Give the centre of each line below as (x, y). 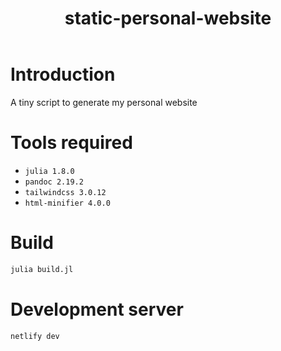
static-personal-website (168, 18)
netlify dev (35, 336)
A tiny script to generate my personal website (104, 102)
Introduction (63, 74)
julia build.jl (42, 269)
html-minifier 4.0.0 (67, 203)
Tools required (71, 143)
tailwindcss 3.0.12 (65, 192)
